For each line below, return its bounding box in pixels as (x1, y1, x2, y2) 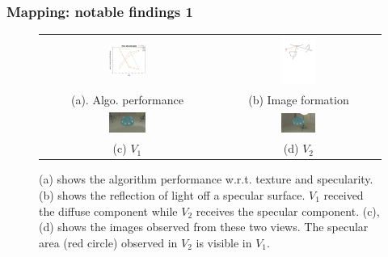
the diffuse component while (39, 202, 178, 219)
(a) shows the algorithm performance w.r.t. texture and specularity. (39, 171, 373, 187)
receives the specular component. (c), (196, 202, 380, 219)
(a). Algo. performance (70, 91, 183, 108)
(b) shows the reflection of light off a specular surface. (39, 187, 306, 203)
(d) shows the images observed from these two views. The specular (39, 218, 369, 235)
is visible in (196, 234, 252, 251)
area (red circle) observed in (39, 234, 178, 251)
